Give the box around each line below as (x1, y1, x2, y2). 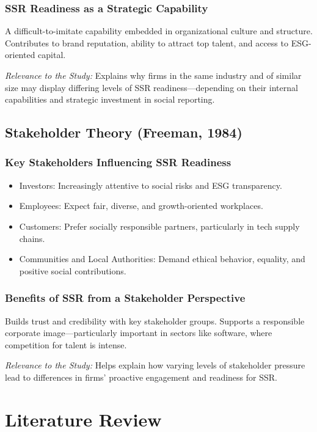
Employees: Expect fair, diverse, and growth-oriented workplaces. (19, 199, 263, 212)
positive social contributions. (19, 264, 126, 277)
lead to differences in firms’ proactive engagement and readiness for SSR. (5, 370, 277, 383)
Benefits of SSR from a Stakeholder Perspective (5, 290, 246, 306)
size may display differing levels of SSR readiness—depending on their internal (5, 81, 298, 93)
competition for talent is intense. (5, 338, 127, 351)
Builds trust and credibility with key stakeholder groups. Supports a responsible (5, 314, 305, 327)
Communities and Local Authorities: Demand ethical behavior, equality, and (19, 252, 305, 265)
